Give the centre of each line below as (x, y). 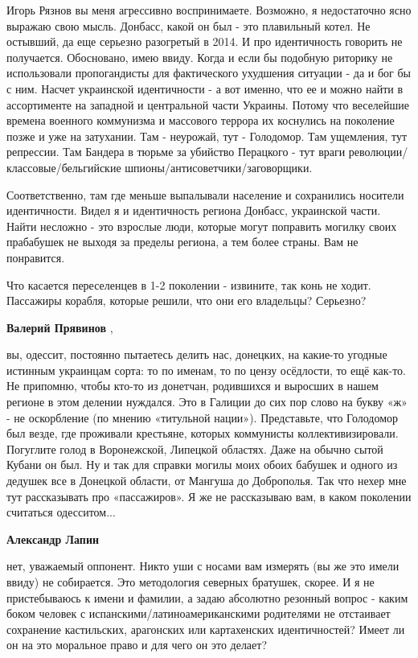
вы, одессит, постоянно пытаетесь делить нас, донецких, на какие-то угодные (197, 354)
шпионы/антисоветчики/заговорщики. (219, 167)
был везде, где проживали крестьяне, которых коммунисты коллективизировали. (203, 433)
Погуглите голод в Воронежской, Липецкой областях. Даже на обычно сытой (195, 448)
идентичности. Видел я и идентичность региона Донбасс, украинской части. (194, 210)
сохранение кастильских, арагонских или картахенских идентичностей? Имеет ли (206, 629)
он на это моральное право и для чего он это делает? (137, 645)
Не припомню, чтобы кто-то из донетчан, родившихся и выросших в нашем (193, 386)
